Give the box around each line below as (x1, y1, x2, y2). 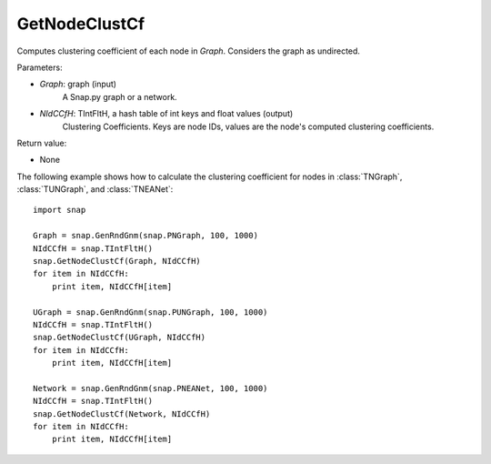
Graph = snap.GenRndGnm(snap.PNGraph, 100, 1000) (33, 230, 259, 241)
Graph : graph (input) (39, 78, 117, 90)
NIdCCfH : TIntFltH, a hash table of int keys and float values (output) (39, 108, 294, 119)
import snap (33, 205, 86, 216)
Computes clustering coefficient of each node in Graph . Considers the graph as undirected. (16, 45, 361, 56)
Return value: (16, 137, 67, 148)
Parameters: (16, 62, 63, 73)
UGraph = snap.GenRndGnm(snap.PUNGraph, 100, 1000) (33, 307, 268, 318)
